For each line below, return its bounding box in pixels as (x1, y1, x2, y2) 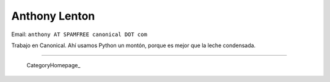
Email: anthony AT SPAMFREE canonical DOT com (11, 31, 148, 38)
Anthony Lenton (11, 9, 95, 23)
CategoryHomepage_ (26, 62, 81, 69)
